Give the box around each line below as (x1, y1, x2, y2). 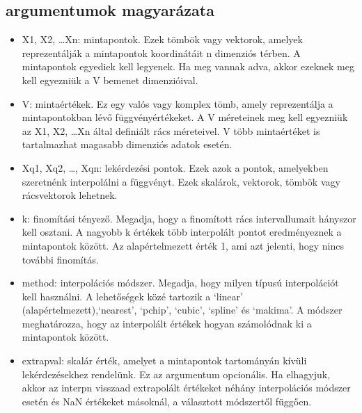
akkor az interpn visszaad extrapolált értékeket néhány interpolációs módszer (22, 380, 351, 395)
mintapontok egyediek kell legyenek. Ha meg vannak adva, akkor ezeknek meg (22, 59, 354, 74)
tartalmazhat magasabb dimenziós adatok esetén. (22, 137, 233, 152)
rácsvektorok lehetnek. (22, 188, 118, 202)
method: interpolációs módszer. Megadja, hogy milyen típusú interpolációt (22, 275, 339, 290)
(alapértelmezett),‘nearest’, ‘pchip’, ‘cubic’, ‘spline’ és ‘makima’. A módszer (22, 302, 343, 317)
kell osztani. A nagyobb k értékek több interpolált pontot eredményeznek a (22, 225, 342, 239)
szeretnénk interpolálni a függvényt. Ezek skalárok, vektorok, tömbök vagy (22, 174, 340, 188)
